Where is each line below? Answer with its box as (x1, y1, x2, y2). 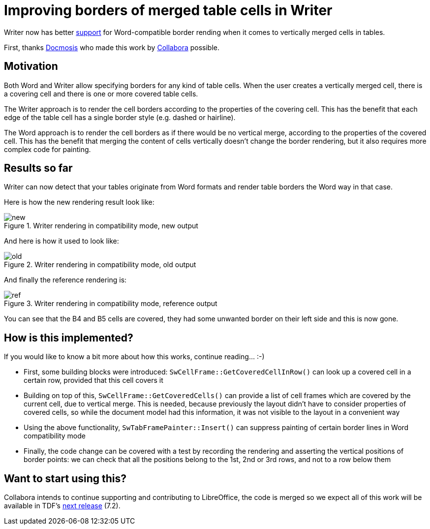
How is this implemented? (4, 331, 133, 344)
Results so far (4, 162, 73, 175)
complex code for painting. (4, 145, 91, 154)
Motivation (4, 60, 58, 73)
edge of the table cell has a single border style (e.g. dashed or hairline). (4, 113, 236, 122)
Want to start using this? (4, 472, 127, 485)
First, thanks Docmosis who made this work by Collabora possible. (4, 43, 220, 52)
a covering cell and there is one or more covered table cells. (4, 89, 198, 98)
